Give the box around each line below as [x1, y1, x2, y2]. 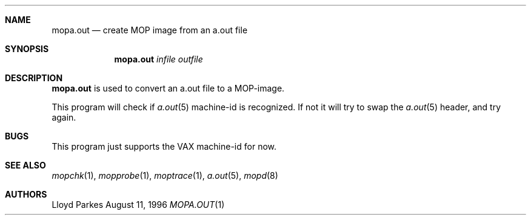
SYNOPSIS [5, 44, 49, 54]
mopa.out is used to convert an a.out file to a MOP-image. [52, 83, 285, 93]
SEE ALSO [5, 160, 46, 170]
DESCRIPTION [5, 73, 63, 83]
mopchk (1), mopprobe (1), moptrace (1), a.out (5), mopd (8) [52, 170, 278, 181]
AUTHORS [5, 189, 47, 199]
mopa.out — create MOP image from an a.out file [52, 25, 248, 35]
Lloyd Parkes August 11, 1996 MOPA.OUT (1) [52, 199, 225, 210]
